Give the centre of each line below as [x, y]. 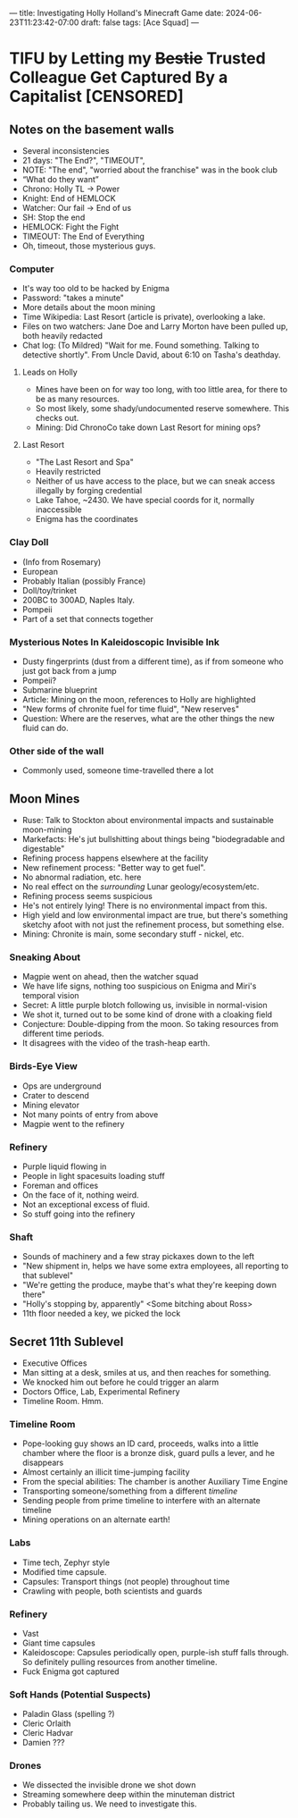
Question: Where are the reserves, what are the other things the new [148, 718]
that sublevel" [48, 1275]
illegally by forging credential [89, 491]
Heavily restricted [68, 472]
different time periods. [63, 1034]
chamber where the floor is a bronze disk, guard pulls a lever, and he [148, 1453]
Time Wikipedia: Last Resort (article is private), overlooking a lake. [144, 317]
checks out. [57, 418]
